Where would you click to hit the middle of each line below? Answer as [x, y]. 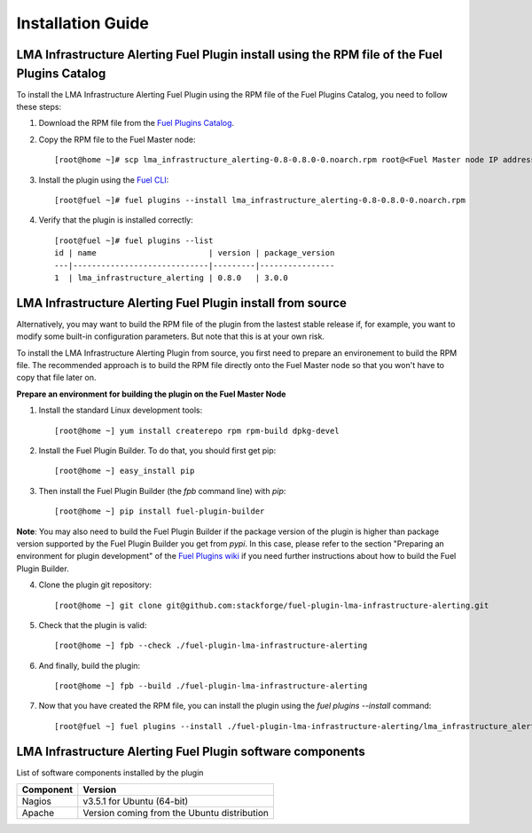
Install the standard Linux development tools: [121, 410]
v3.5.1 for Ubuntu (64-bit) [136, 801]
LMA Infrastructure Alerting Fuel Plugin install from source [182, 303]
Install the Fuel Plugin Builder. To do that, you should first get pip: [157, 450]
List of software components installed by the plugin [110, 773]
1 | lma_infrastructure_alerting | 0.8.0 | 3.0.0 [171, 278]
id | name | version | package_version [195, 253]
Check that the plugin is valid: [93, 625]
